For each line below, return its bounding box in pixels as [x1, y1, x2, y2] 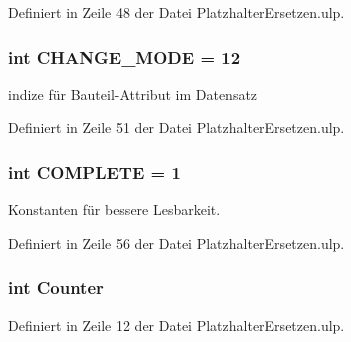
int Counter [8, 275, 104, 300]
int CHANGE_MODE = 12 [8, 44, 241, 69]
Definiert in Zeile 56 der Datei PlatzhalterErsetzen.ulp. [8, 232, 345, 253]
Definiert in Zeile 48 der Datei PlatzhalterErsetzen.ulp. [8, 2, 345, 22]
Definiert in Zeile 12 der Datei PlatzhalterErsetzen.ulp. [8, 314, 345, 335]
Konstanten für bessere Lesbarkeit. [8, 199, 221, 220]
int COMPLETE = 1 [8, 159, 181, 184]
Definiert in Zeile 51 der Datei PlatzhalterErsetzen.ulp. [8, 117, 345, 138]
